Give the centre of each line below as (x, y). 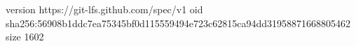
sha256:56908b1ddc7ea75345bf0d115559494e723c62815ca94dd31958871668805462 (178, 23)
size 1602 (25, 37)
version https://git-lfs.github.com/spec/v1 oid (104, 9)
